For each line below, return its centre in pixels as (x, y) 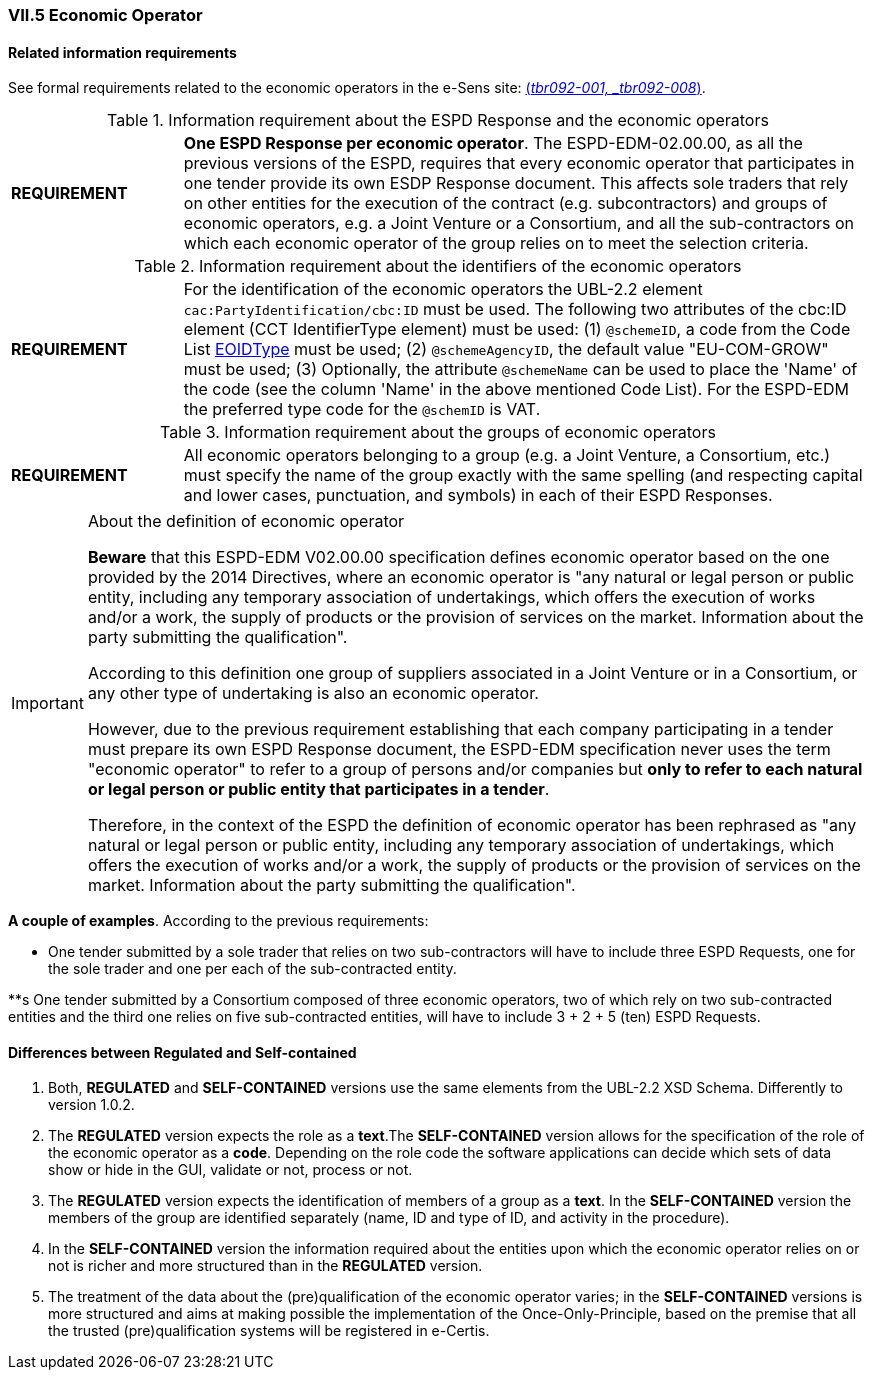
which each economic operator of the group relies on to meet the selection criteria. (496, 243)
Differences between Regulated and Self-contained (182, 1052)
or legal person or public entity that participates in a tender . (318, 789)
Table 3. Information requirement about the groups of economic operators (438, 432)
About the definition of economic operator (246, 521)
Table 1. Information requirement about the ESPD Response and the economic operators (438, 120)
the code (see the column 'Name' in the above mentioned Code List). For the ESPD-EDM (516, 389)
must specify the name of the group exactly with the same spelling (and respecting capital (523, 475)
